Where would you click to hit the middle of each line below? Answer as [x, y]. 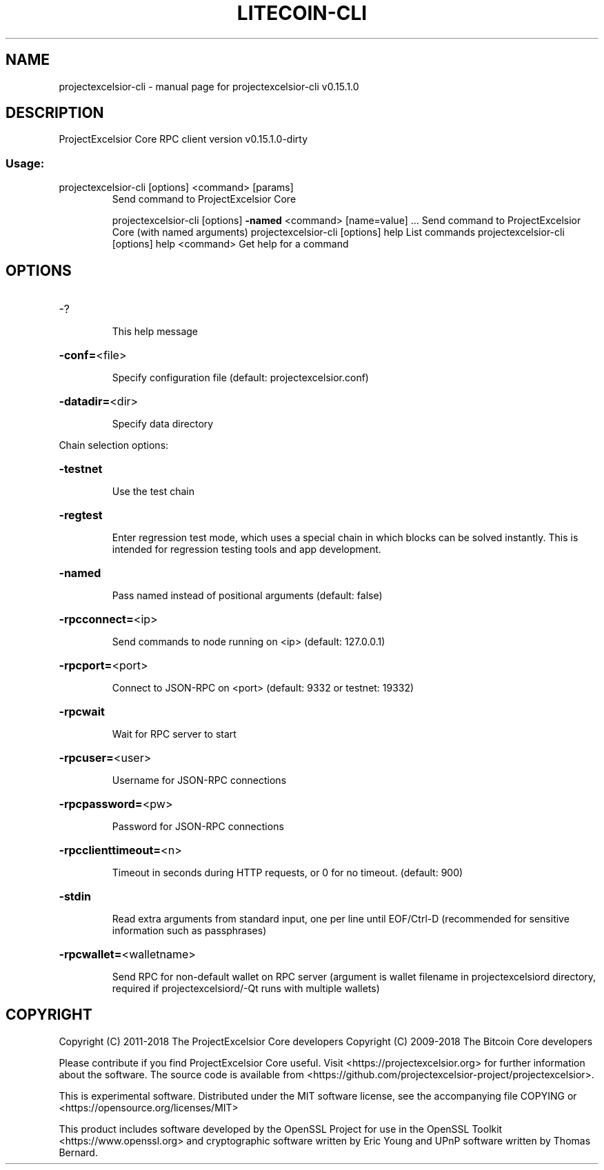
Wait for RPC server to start [174, 734]
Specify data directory [163, 424]
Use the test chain [153, 492]
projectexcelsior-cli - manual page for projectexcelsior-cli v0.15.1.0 [209, 86]
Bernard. [78, 1152]
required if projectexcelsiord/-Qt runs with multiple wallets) [246, 989]
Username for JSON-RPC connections [199, 780]
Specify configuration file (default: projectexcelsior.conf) [240, 378]
